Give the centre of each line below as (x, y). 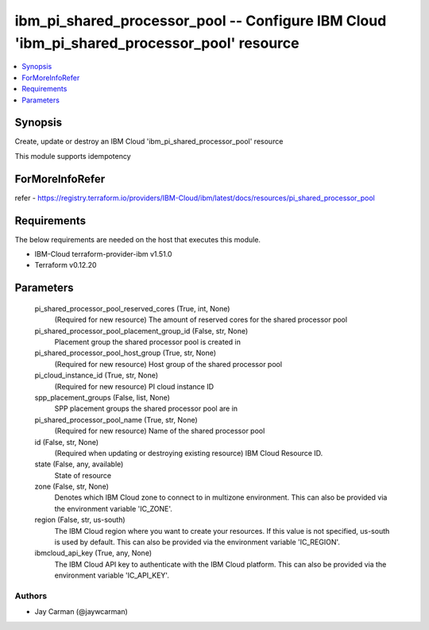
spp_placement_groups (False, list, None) (102, 397)
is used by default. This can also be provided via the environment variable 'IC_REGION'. (197, 542)
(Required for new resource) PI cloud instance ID (134, 386)
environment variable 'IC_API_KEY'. (112, 575)
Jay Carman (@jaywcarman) (81, 612)
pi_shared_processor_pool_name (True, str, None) (116, 419)
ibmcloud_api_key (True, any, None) (93, 553)
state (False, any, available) (79, 464)
